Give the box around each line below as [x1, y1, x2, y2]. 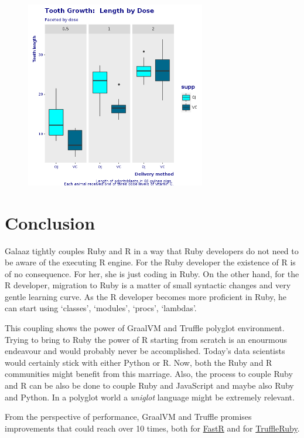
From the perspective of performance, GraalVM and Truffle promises [5, 410, 252, 423]
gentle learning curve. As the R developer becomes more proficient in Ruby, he [5, 290, 286, 302]
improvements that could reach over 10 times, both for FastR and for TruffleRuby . [5, 422, 300, 434]
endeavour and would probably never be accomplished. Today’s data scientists [5, 345, 285, 357]
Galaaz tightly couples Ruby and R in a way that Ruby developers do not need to [5, 244, 299, 257]
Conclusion [5, 210, 95, 234]
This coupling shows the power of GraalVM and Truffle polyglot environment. [5, 322, 285, 334]
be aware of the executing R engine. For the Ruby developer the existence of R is [5, 256, 296, 268]
